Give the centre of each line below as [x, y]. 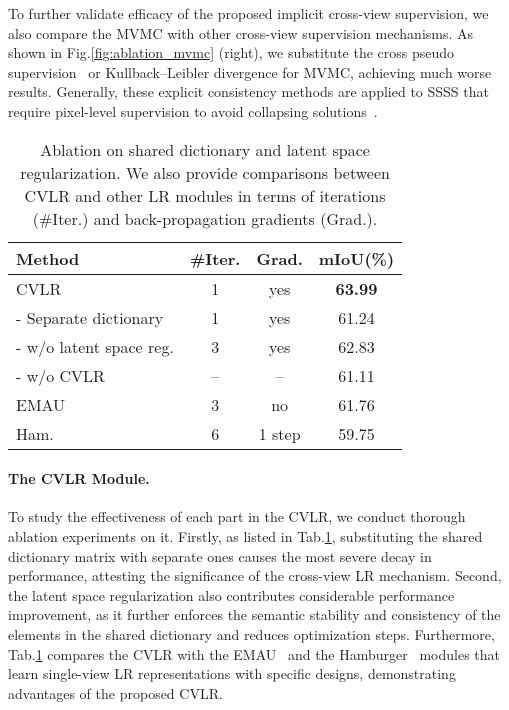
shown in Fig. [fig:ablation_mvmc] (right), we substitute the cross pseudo [231, 52]
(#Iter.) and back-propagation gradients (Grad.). [205, 218]
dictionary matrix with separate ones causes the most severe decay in [220, 555]
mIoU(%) [356, 258]
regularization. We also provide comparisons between [205, 172]
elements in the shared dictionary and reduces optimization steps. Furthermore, [251, 633]
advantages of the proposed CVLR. [115, 692]
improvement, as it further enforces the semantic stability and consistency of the [254, 614]
